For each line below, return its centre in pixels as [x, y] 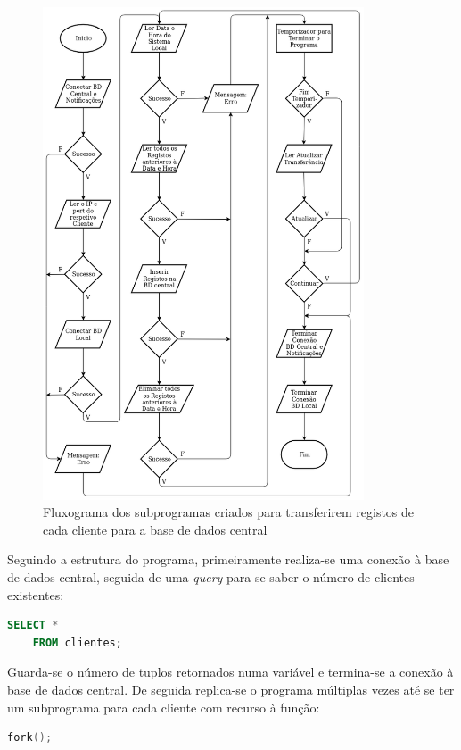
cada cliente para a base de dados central [155, 529]
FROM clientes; [77, 642]
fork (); [30, 738]
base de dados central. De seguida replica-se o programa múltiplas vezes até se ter [231, 689]
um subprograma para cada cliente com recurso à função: [164, 707]
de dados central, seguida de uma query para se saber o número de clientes [211, 577]
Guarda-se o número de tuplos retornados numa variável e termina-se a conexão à [230, 672]
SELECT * [33, 625]
